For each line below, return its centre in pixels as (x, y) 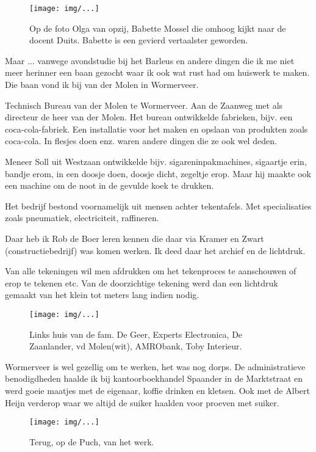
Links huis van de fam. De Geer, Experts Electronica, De (136, 334)
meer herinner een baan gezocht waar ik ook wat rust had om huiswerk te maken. (157, 72)
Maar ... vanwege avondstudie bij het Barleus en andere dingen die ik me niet (150, 60)
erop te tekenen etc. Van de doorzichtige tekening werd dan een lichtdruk (142, 282)
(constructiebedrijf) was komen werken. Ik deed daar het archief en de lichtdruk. (155, 250)
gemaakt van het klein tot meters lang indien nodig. (102, 295)
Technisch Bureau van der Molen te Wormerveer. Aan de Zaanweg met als (144, 105)
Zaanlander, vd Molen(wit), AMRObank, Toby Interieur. (136, 346)
